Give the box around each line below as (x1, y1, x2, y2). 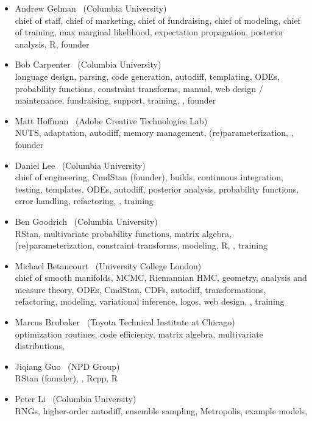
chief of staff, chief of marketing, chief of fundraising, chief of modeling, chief (15, 13, 300, 26)
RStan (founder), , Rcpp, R (15, 372, 118, 384)
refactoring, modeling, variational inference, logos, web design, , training (15, 295, 285, 308)
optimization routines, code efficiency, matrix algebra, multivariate (15, 327, 263, 340)
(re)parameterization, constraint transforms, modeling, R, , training (15, 239, 268, 252)
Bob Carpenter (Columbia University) (15, 58, 161, 71)
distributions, (15, 339, 65, 352)
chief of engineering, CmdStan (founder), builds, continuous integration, (15, 171, 283, 183)
